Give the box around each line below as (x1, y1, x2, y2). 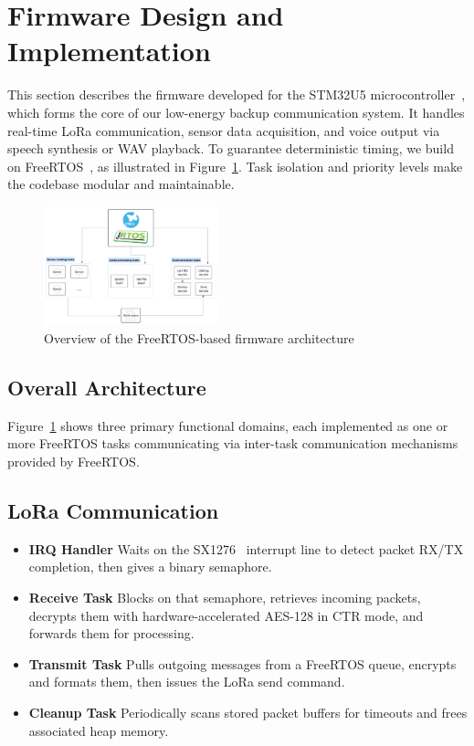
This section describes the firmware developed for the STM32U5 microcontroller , (7, 85, 466, 104)
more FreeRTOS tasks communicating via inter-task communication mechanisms (7, 434, 458, 453)
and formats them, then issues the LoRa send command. (28, 672, 345, 691)
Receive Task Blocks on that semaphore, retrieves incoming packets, (28, 588, 421, 607)
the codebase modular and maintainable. (7, 174, 235, 194)
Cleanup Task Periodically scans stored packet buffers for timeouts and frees (28, 703, 468, 722)
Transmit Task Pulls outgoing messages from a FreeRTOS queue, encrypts (28, 654, 457, 673)
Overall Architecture (7, 373, 206, 402)
